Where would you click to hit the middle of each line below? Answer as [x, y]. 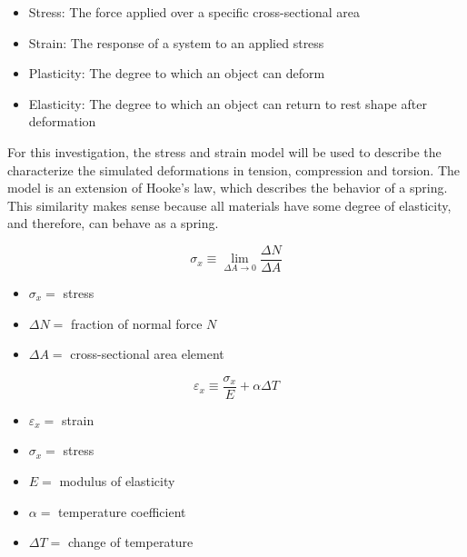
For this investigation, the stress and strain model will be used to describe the [224, 151]
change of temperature [130, 542]
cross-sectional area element [147, 354]
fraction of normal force [137, 323]
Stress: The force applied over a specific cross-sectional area [194, 12]
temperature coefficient [122, 511]
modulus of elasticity [117, 481]
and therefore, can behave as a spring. [113, 223]
